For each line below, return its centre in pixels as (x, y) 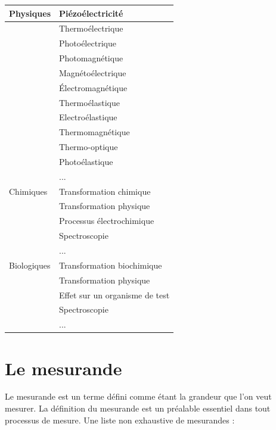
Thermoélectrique (91, 28)
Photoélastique (86, 161)
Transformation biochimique (111, 265)
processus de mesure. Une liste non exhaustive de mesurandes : (120, 420)
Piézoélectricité (91, 13)
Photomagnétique (91, 58)
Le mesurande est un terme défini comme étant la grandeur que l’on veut (138, 396)
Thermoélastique (90, 102)
